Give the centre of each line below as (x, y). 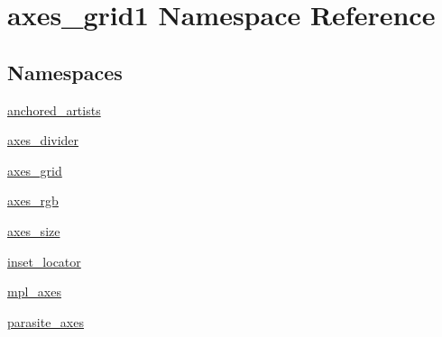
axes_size (34, 230)
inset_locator (44, 261)
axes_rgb (33, 200)
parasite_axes (46, 321)
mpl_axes (34, 291)
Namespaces (65, 72)
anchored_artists (54, 109)
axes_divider (43, 140)
